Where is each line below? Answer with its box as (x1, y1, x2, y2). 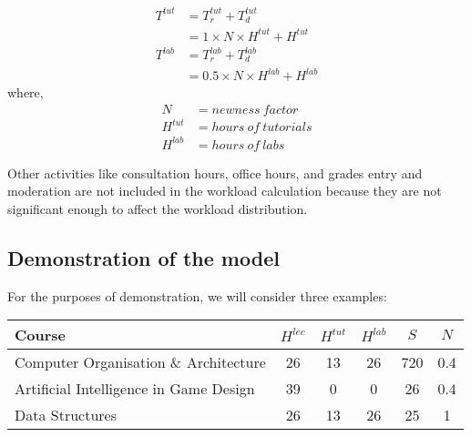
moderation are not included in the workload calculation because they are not (7, 181, 442, 200)
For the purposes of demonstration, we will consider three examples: (7, 286, 387, 305)
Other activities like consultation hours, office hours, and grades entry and (7, 163, 423, 182)
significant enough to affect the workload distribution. (7, 198, 308, 218)
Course (15, 324, 67, 346)
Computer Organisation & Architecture (15, 351, 266, 373)
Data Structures (15, 404, 117, 426)
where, (7, 83, 44, 102)
